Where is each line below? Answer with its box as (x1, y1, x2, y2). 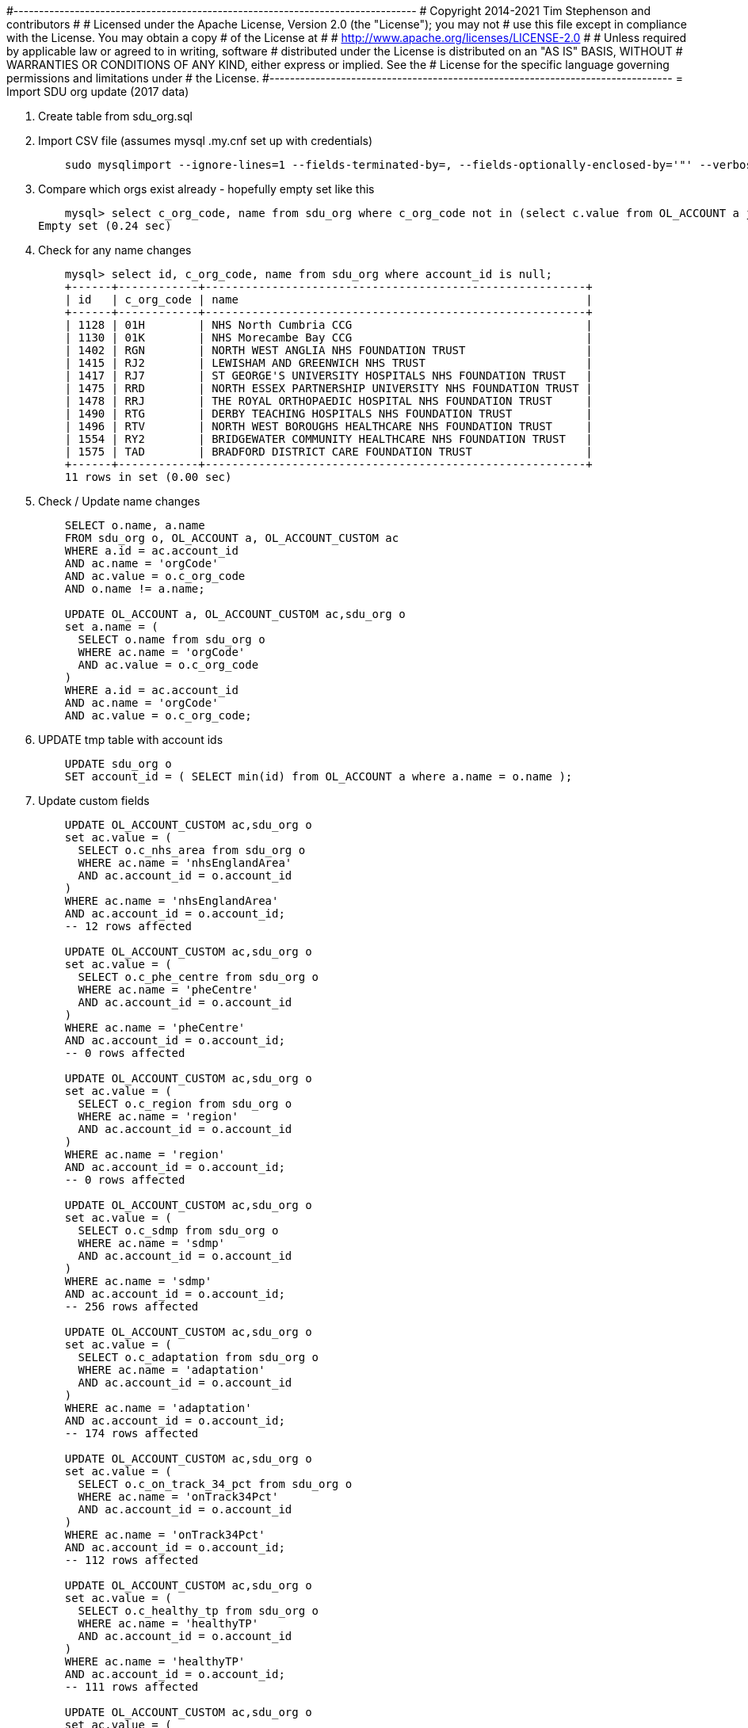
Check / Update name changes (38, 494, 200, 508)
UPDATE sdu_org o (64, 757, 172, 770)
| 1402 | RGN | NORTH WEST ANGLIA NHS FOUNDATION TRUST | (64, 344, 593, 357)
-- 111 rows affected (64, 1680, 199, 1693)
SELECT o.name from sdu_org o (78, 633, 265, 646)
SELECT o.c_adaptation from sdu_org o (78, 1351, 319, 1364)
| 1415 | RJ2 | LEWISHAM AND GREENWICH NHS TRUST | (64, 357, 593, 369)
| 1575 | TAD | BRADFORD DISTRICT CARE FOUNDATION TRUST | (64, 445, 593, 458)
